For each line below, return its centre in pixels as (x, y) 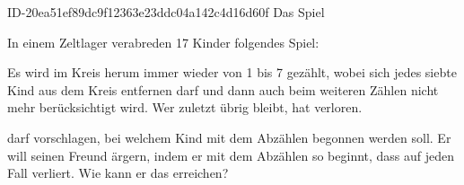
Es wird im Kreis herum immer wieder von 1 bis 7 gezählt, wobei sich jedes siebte (232, 72)
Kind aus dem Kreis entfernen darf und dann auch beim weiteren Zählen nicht (223, 89)
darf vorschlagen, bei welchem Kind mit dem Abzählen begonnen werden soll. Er (229, 137)
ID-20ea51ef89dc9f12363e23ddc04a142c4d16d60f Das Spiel (166, 12)
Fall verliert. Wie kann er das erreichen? (118, 173)
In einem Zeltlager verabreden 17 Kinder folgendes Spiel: (163, 42)
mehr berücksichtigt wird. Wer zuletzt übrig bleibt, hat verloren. (185, 107)
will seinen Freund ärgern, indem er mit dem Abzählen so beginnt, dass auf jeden (231, 155)
